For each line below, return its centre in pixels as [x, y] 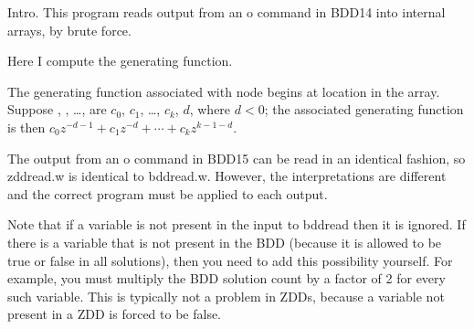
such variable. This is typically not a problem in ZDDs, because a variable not [226, 296]
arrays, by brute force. [69, 30]
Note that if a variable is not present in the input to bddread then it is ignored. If [237, 224]
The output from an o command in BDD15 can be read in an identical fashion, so [237, 158]
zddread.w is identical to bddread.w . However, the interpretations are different [227, 176]
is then [26, 127]
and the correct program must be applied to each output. [168, 193]
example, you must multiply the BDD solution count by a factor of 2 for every [226, 278]
